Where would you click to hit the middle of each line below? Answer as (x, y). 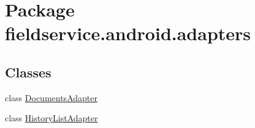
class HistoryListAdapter (51, 118)
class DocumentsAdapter (51, 97)
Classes (28, 72)
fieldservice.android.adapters (128, 33)
